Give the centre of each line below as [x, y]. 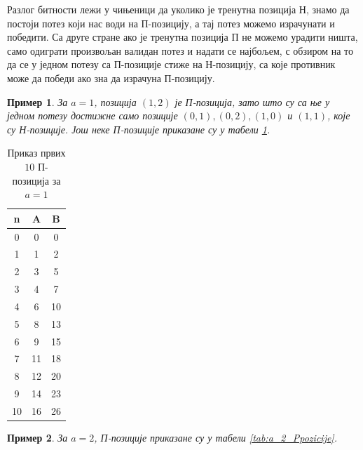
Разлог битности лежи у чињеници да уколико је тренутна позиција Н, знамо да [178, 9]
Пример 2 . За [37, 438]
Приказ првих [36, 153]
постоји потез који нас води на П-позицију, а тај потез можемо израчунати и [171, 23]
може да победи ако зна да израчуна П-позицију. [111, 78]
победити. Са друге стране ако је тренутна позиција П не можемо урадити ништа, [183, 37]
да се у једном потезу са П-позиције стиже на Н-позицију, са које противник [171, 64]
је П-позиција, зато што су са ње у [252, 101]
